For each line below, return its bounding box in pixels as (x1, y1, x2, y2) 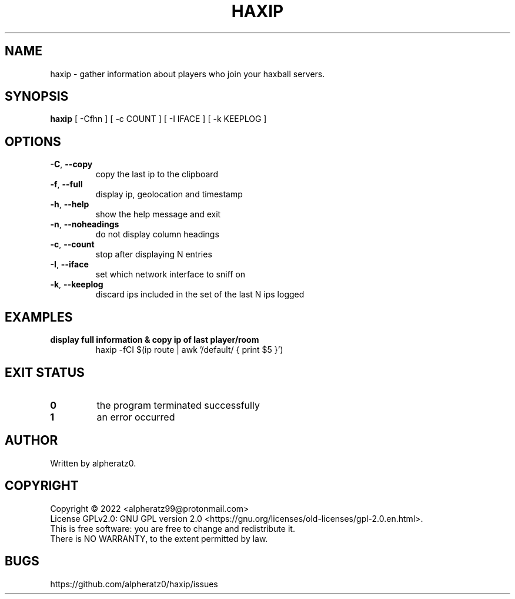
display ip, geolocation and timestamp (95, 189, 243, 200)
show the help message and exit (95, 209, 221, 220)
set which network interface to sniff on (95, 269, 246, 280)
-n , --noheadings (50, 219, 119, 230)
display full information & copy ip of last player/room (50, 335, 259, 345)
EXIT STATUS (5, 365, 85, 380)
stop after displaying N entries (95, 249, 212, 260)
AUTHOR (5, 433, 58, 448)
